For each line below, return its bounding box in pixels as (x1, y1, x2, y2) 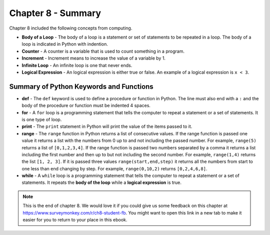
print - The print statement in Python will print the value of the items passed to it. (21, 123, 192, 130)
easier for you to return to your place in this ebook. (22, 217, 127, 223)
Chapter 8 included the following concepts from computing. (9, 25, 132, 31)
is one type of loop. (21, 116, 62, 122)
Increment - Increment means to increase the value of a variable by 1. (21, 55, 166, 61)
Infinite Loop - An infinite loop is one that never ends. (21, 62, 132, 68)
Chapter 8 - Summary (9, 8, 101, 19)
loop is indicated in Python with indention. (21, 41, 108, 47)
